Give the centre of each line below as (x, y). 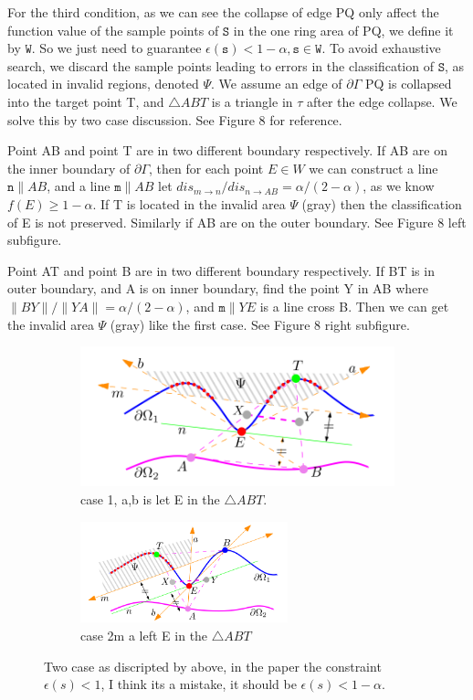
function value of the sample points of (113, 30)
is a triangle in (252, 101)
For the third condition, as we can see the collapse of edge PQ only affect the (223, 12)
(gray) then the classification (382, 203)
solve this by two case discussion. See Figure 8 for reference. (175, 119)
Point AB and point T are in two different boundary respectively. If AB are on (227, 150)
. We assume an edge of (277, 84)
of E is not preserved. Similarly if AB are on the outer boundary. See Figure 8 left (237, 222)
